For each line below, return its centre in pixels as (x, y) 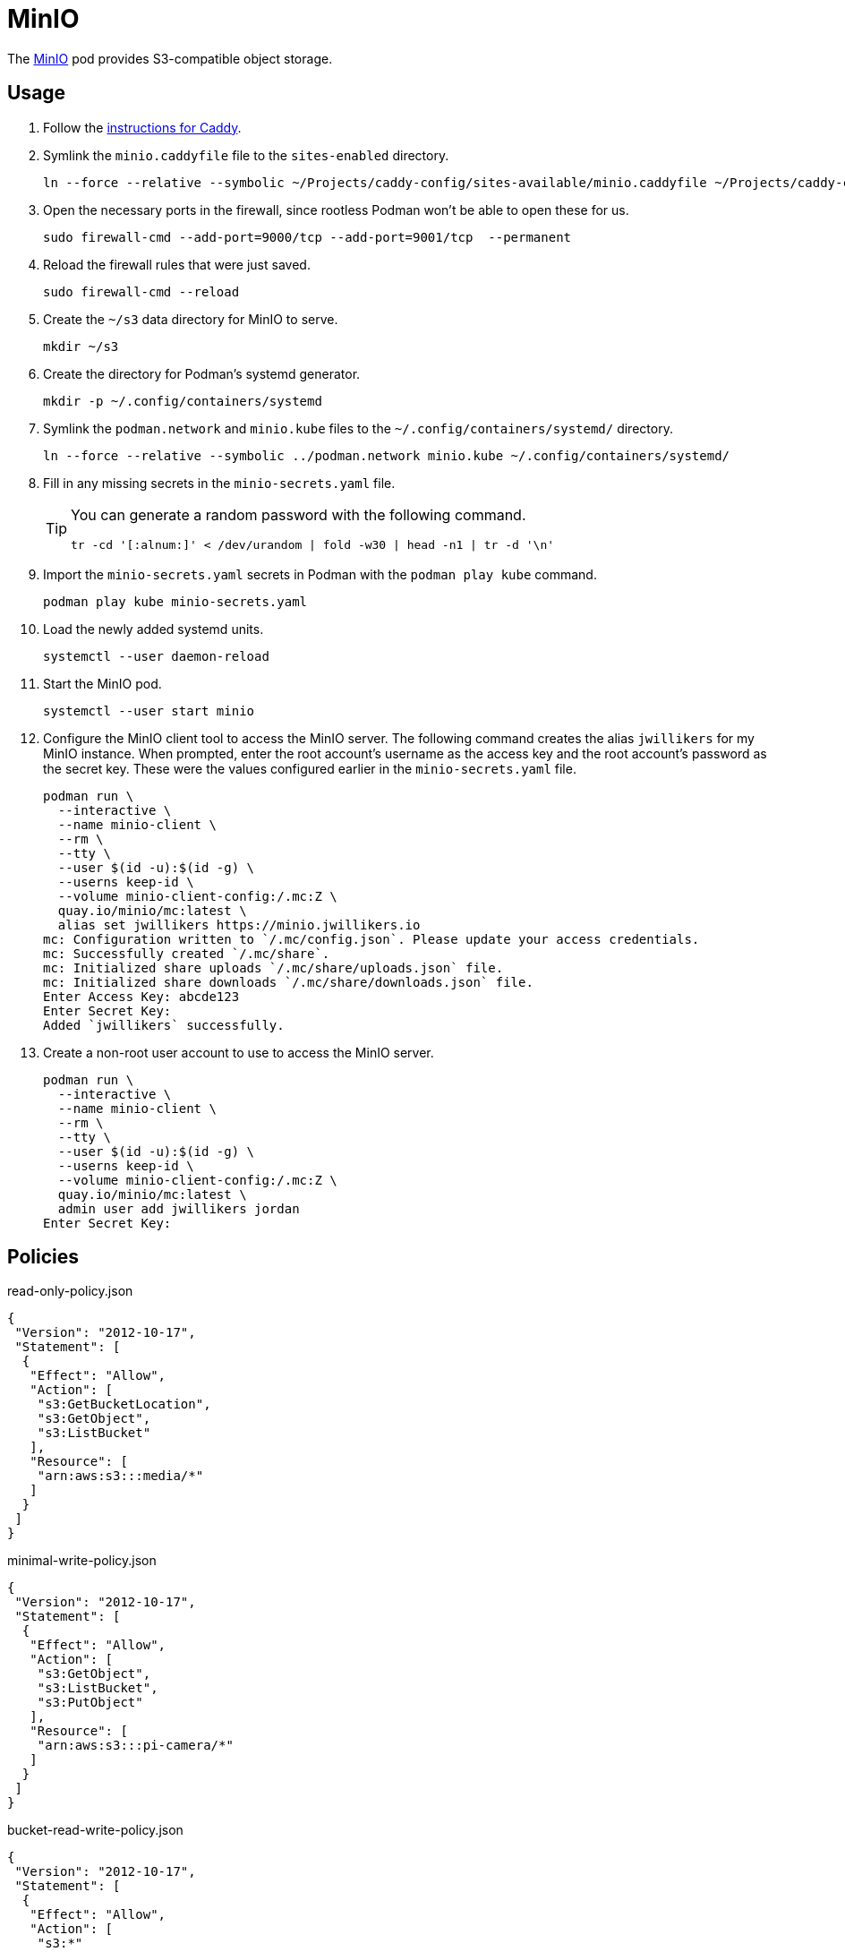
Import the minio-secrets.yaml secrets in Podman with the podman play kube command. (320, 574)
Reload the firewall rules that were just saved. (177, 264)
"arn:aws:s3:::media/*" (120, 1476)
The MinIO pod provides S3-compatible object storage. (170, 58)
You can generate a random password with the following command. (299, 514)
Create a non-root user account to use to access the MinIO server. (239, 1052)
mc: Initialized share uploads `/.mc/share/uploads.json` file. (273, 967)
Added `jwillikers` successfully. (164, 1025)
